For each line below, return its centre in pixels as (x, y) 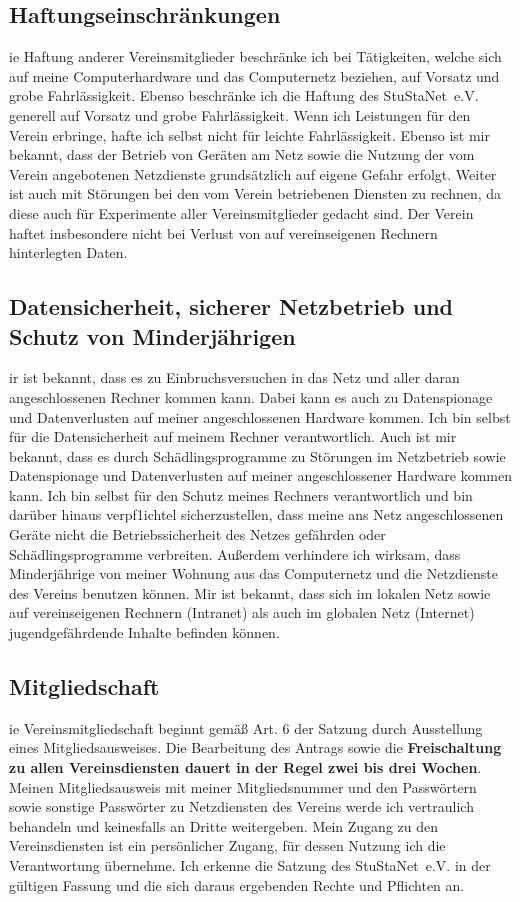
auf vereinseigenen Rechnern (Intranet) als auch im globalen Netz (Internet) (242, 612)
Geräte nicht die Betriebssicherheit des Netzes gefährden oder (197, 534)
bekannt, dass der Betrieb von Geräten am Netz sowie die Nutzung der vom (242, 154)
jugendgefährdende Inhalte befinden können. (144, 632)
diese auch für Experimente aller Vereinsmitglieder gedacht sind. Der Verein (241, 212)
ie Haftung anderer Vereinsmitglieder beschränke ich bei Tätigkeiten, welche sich (255, 56)
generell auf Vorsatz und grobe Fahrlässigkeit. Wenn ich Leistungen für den (240, 114)
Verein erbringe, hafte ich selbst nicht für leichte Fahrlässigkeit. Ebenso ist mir (249, 134)
